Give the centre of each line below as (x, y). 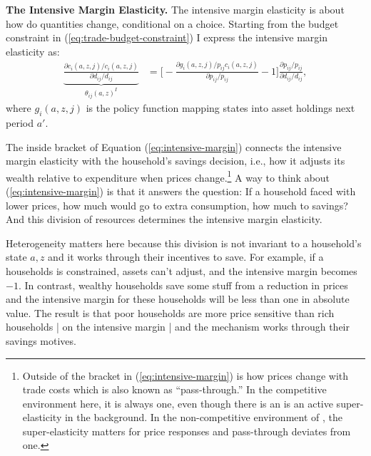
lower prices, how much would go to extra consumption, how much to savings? (177, 205)
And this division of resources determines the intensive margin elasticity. (164, 219)
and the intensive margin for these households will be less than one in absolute (178, 299)
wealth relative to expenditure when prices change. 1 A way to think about (168, 176)
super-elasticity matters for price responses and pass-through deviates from (187, 431)
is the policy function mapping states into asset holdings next (220, 108)
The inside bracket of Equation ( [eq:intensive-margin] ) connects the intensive (174, 146)
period (20, 122)
